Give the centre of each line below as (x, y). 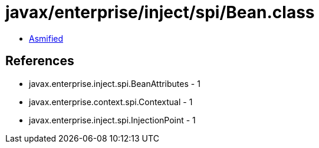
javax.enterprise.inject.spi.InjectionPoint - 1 (112, 120)
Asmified (46, 38)
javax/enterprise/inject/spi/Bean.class (160, 12)
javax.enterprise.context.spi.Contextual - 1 (111, 102)
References (40, 61)
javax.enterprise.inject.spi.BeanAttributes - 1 (115, 83)
